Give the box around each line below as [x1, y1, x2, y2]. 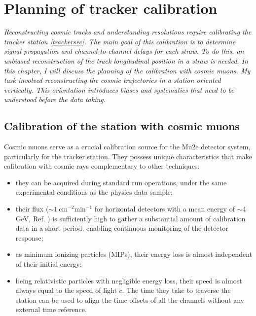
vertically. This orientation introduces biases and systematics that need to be [4, 84, 234, 95]
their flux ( [15, 204, 49, 214]
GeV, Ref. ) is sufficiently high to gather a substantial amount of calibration [15, 213, 246, 223]
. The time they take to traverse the [122, 285, 231, 295]
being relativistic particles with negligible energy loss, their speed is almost [15, 275, 242, 285]
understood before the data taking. [4, 94, 106, 105]
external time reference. [15, 304, 87, 315]
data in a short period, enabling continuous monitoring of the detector [15, 223, 228, 233]
